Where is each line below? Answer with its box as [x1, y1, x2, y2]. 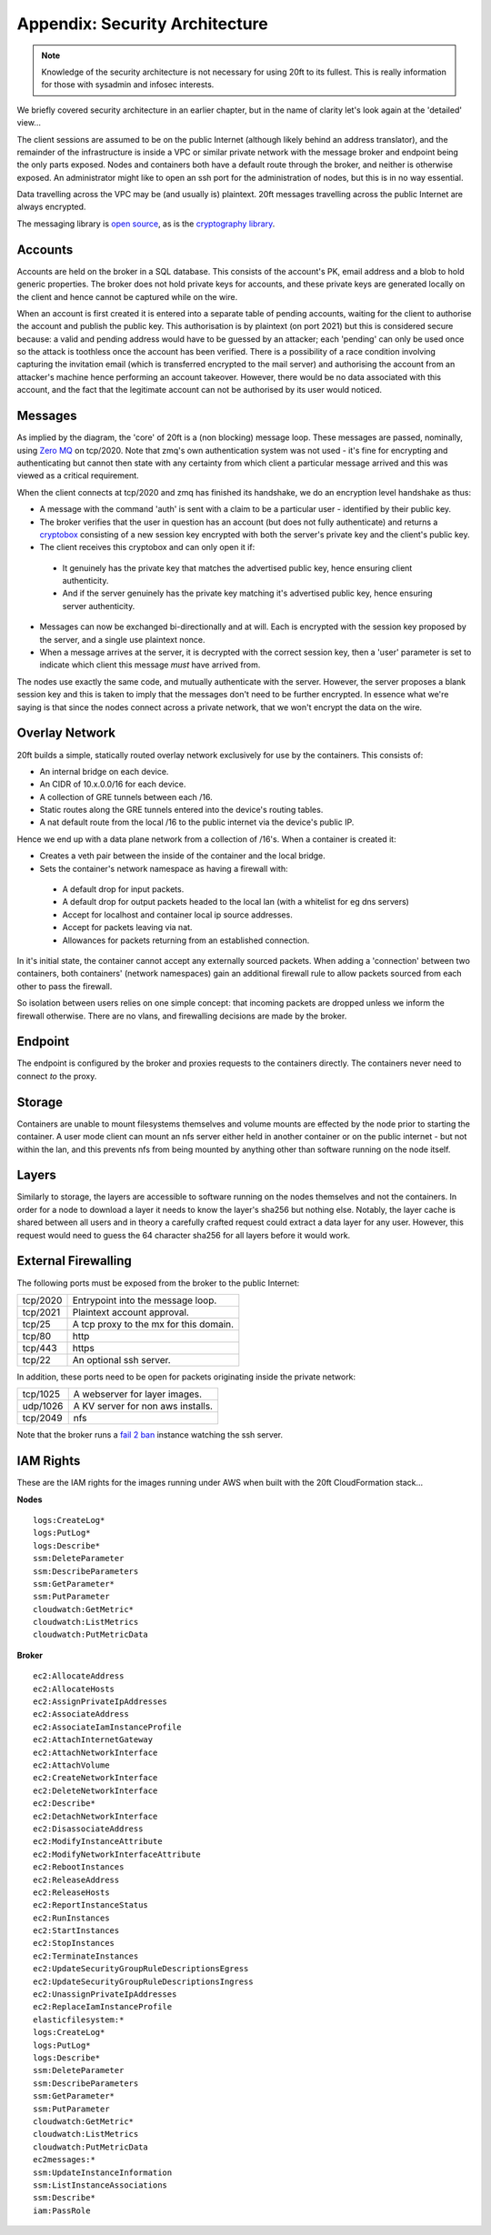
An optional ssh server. [72, 1353, 172, 1366]
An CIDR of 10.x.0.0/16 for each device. [39, 778, 186, 790]
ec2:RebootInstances [33, 1862, 125, 1872]
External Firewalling [16, 1253, 132, 1268]
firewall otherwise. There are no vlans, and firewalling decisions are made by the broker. [16, 1010, 347, 1021]
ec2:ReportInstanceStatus [33, 1900, 149, 1910]
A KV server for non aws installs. [73, 1400, 214, 1413]
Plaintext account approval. [72, 1306, 190, 1318]
